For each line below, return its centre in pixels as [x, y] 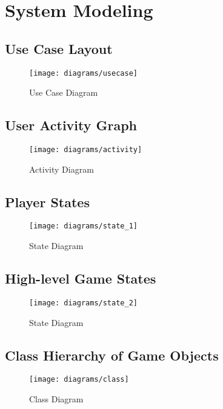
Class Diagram [56, 399]
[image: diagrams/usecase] [83, 73]
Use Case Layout [59, 48]
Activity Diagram [62, 169]
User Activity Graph [71, 125]
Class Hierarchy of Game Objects [112, 355]
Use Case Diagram [64, 92]
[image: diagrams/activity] [86, 150]
